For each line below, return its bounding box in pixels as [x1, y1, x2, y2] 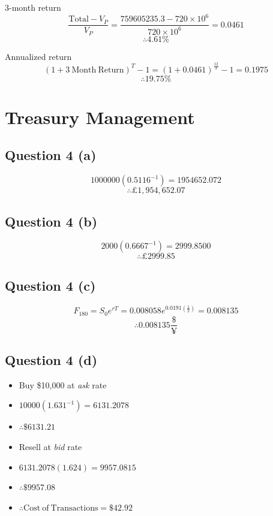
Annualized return [5, 50, 72, 62]
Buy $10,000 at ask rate [19, 378, 107, 391]
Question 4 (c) [5, 276, 96, 294]
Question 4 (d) [5, 350, 98, 369]
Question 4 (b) [5, 212, 98, 230]
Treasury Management [5, 104, 195, 129]
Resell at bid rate [19, 440, 82, 452]
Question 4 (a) [5, 146, 97, 164]
